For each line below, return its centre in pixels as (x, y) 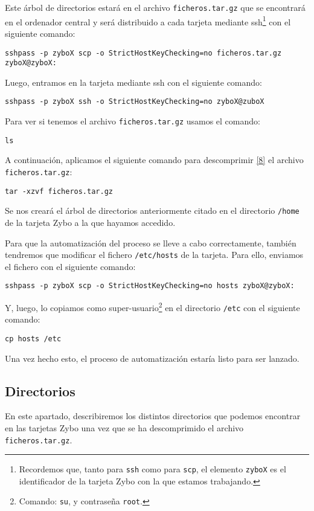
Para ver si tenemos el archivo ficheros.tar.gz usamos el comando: (133, 121)
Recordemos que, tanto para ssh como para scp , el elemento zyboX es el (152, 469)
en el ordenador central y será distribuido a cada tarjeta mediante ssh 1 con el (148, 21)
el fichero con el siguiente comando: (70, 266)
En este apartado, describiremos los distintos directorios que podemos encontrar (153, 416)
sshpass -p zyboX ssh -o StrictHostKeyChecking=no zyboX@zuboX (135, 102)
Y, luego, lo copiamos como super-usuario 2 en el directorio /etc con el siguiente (152, 307)
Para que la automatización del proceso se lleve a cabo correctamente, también (151, 243)
